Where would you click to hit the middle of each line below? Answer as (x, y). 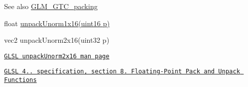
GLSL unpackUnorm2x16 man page (57, 56)
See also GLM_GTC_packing (51, 6)
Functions (21, 80)
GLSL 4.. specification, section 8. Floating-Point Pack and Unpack (122, 72)
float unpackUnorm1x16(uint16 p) (57, 23)
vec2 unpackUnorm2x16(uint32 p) (57, 40)
